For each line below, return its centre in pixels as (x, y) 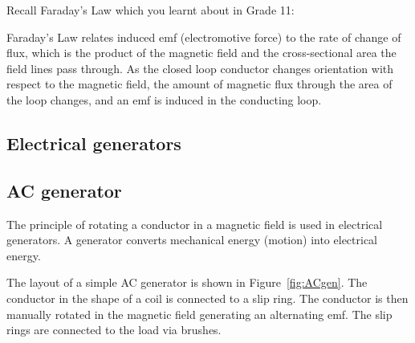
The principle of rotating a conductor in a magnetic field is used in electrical (195, 224)
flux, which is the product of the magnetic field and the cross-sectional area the (201, 53)
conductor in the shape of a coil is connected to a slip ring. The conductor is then (207, 298)
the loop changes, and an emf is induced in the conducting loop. (164, 99)
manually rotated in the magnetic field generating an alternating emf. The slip (199, 314)
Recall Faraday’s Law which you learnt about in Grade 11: (151, 10)
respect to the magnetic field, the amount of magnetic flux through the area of (199, 84)
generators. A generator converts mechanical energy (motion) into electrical (192, 240)
